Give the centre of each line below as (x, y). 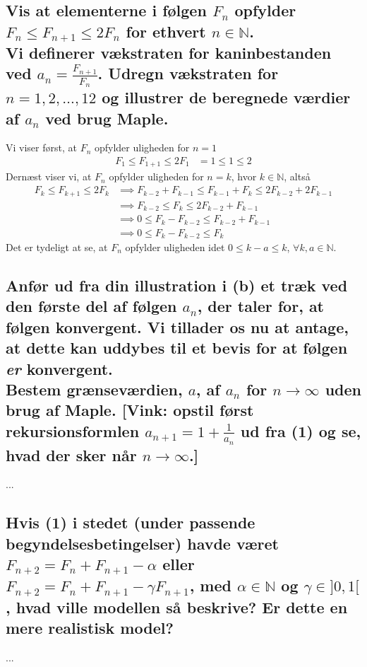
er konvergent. (59, 368)
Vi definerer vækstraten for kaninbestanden (169, 52)
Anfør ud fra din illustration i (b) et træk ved (177, 285)
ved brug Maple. (107, 118)
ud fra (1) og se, (301, 430)
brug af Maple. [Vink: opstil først (130, 410)
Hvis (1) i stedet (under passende (131, 522)
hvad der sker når (71, 454)
